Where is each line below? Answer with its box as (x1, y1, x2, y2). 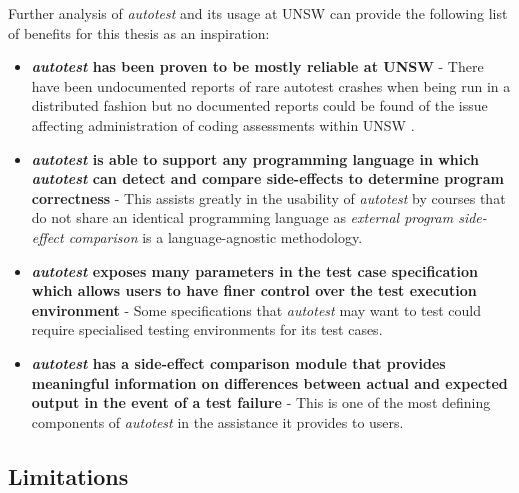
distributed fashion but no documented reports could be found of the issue (31, 95, 488, 116)
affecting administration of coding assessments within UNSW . (31, 114, 415, 135)
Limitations (8, 460, 129, 491)
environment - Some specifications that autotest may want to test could (31, 299, 482, 320)
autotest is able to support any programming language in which (31, 148, 479, 169)
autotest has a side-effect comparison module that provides (31, 352, 446, 373)
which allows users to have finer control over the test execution (31, 280, 477, 301)
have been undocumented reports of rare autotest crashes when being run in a (31, 75, 511, 96)
